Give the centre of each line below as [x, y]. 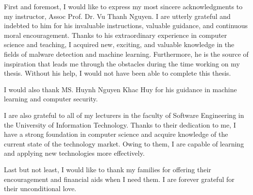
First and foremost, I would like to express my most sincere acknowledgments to [123, 6]
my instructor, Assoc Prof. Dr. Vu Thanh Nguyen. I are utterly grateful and [117, 16]
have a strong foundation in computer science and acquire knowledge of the [116, 134]
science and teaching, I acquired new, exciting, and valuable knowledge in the [119, 44]
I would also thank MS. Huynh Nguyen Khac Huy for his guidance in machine [120, 89]
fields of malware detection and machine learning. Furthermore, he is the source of [126, 54]
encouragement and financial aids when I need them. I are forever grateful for [119, 179]
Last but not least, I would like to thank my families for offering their [108, 169]
